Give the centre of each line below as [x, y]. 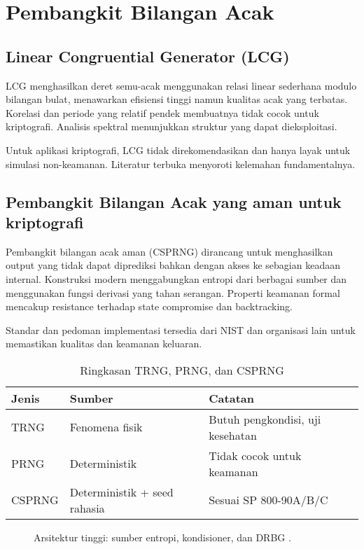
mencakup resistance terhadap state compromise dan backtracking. [149, 306]
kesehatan [233, 435]
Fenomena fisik [106, 427]
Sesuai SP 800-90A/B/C [268, 500]
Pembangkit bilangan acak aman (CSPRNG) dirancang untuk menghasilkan [169, 251]
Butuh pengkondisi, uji [265, 419]
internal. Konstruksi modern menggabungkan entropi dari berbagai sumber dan [176, 278]
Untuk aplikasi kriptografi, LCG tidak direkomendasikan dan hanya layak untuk [178, 150]
